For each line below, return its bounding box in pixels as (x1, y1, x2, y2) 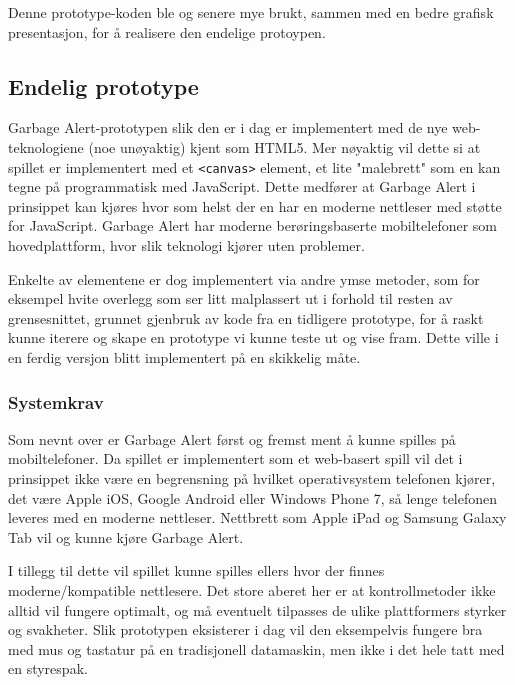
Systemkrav (8, 389, 104, 414)
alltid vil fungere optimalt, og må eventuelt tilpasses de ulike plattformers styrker (8, 599, 507, 620)
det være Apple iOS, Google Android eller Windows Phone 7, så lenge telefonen (8, 487, 498, 508)
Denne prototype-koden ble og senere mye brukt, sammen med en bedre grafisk (8, 2, 494, 22)
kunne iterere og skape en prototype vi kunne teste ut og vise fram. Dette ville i (8, 327, 499, 348)
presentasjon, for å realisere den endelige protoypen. (8, 21, 326, 42)
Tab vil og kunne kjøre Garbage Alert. (8, 526, 244, 547)
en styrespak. (8, 658, 88, 679)
